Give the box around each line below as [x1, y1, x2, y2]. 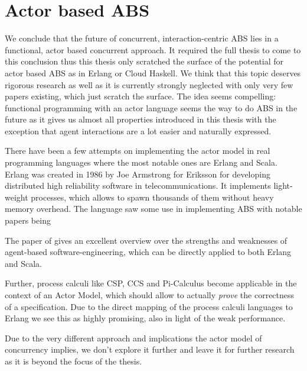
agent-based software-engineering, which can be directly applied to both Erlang [5, 246, 292, 258]
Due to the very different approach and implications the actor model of [5, 331, 262, 344]
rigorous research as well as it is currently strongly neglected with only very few [5, 78, 293, 91]
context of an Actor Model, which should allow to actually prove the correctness [5, 289, 295, 301]
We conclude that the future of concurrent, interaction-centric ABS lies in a [5, 32, 279, 44]
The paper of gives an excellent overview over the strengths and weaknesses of [5, 234, 288, 246]
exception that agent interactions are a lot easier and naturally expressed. [5, 124, 272, 137]
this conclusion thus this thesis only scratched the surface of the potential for [5, 55, 284, 67]
